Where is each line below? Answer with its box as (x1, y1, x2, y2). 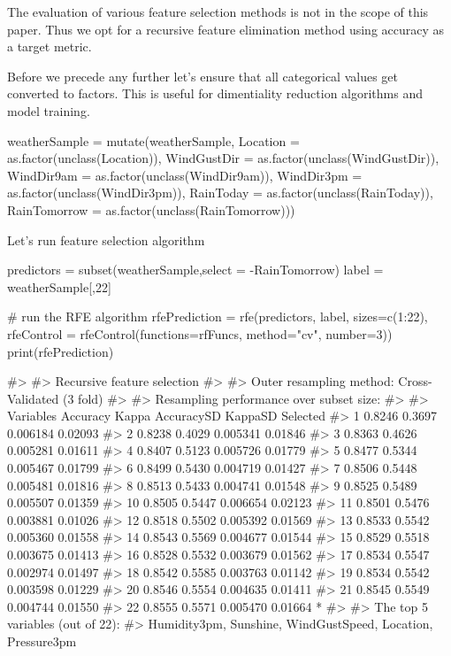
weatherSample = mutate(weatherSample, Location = (7, 131, 300, 150)
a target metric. (7, 37, 92, 56)
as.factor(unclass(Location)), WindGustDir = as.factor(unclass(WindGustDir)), (7, 149, 440, 167)
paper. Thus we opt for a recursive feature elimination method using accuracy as (7, 19, 445, 38)
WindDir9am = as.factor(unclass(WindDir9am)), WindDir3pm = (7, 166, 363, 184)
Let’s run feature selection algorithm (7, 230, 205, 249)
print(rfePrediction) (7, 342, 114, 360)
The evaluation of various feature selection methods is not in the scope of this (7, 3, 429, 20)
